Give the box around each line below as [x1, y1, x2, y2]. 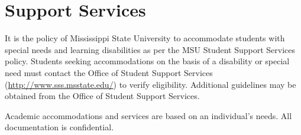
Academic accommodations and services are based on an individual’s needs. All [5, 109, 292, 121]
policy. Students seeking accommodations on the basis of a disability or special [5, 55, 290, 67]
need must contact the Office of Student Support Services [5, 66, 213, 78]
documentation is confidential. [5, 121, 114, 133]
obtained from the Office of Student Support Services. [5, 90, 200, 102]
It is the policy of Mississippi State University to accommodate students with [5, 32, 285, 44]
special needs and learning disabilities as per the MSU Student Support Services [5, 43, 296, 55]
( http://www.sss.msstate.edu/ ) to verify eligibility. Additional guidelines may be [5, 78, 296, 90]
